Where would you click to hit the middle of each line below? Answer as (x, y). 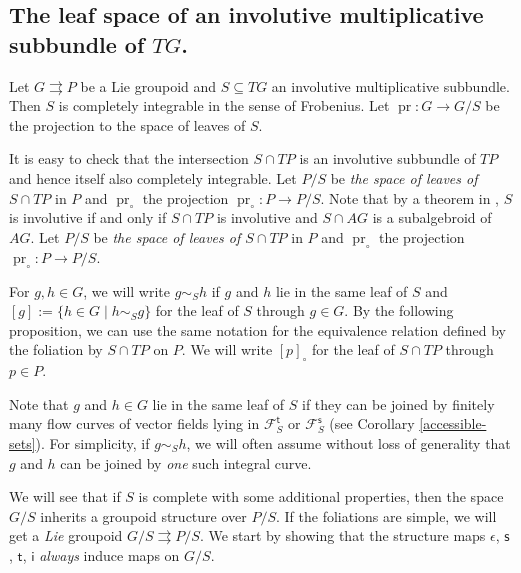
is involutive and (267, 217)
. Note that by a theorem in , (410, 197)
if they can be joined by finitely (398, 403)
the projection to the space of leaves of (127, 124)
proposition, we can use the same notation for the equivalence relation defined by (257, 329)
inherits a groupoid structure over (143, 515)
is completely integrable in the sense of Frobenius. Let (224, 105)
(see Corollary (372, 423)
